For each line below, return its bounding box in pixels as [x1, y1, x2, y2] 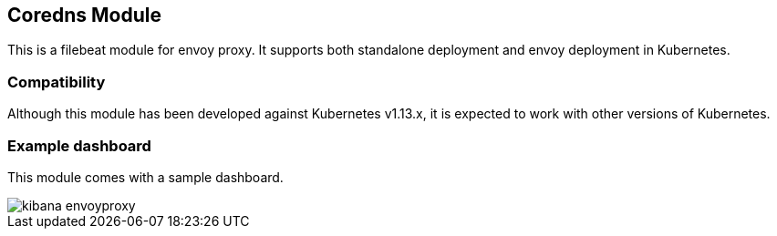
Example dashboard [7, 136, 151, 155]
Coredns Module [7, 4, 161, 26]
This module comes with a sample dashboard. [7, 169, 284, 185]
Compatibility [7, 72, 106, 91]
